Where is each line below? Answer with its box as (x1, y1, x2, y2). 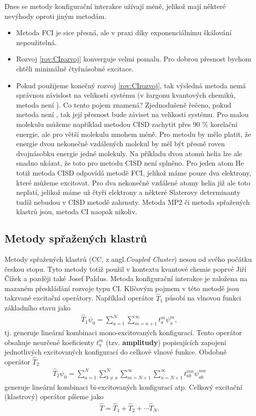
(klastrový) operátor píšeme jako (4, 391, 104, 402)
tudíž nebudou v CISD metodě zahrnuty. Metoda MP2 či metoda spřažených (16, 196, 250, 207)
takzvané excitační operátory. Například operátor (4, 293, 154, 303)
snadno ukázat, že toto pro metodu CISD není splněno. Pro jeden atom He (16, 158, 244, 168)
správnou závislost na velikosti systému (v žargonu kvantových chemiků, (16, 90, 236, 100)
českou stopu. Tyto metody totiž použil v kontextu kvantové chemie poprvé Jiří (4, 263, 247, 274)
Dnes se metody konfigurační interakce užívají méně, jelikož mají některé (4, 1, 226, 11)
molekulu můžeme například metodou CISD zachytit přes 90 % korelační (16, 119, 238, 129)
